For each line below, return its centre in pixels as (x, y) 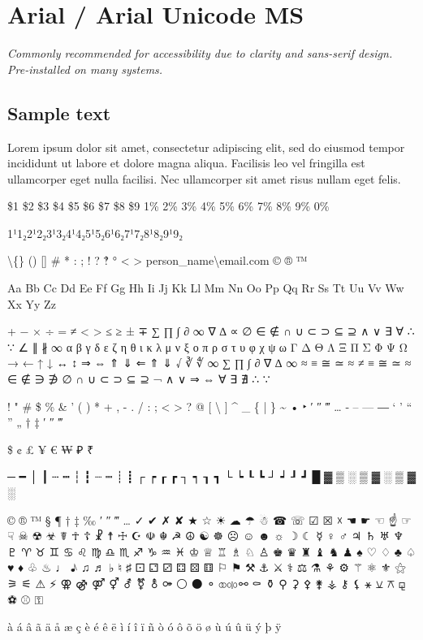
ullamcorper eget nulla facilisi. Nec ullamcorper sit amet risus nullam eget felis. (204, 178)
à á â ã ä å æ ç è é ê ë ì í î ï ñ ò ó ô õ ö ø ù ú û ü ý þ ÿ (145, 627)
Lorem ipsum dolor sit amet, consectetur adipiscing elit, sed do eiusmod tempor (206, 147)
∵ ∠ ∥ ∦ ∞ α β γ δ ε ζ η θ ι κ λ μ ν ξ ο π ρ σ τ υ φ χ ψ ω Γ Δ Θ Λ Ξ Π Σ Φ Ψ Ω (207, 346)
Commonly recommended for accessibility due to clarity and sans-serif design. (200, 53)
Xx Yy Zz (32, 303)
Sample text (59, 112)
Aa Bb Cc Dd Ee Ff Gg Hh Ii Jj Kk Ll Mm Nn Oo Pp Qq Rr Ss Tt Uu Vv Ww (206, 288)
